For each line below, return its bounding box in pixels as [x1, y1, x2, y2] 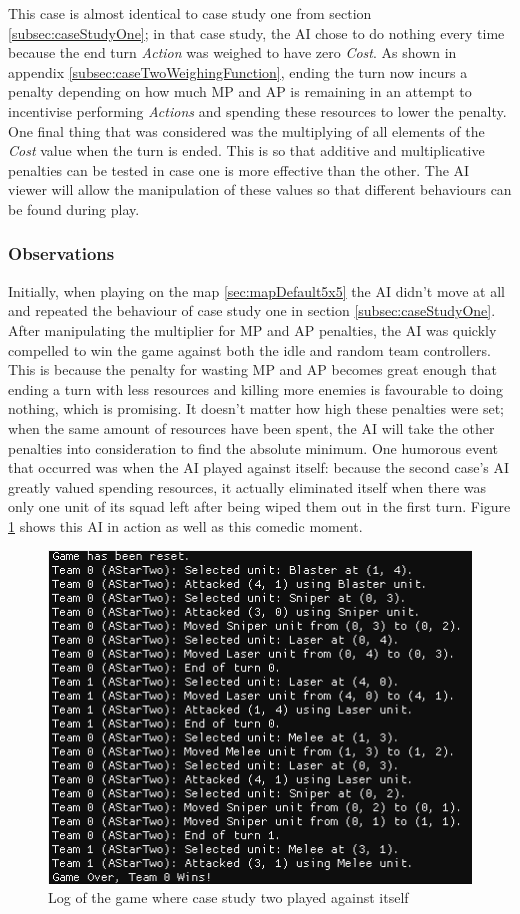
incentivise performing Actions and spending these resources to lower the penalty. [8, 100, 507, 121]
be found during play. [8, 198, 140, 219]
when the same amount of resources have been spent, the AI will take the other [8, 417, 495, 438]
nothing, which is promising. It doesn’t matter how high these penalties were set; [8, 398, 505, 419]
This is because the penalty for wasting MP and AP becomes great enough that [8, 359, 497, 380]
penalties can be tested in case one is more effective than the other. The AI [8, 159, 470, 180]
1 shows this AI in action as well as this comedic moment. [8, 515, 363, 536]
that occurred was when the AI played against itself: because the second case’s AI [8, 457, 510, 478]
